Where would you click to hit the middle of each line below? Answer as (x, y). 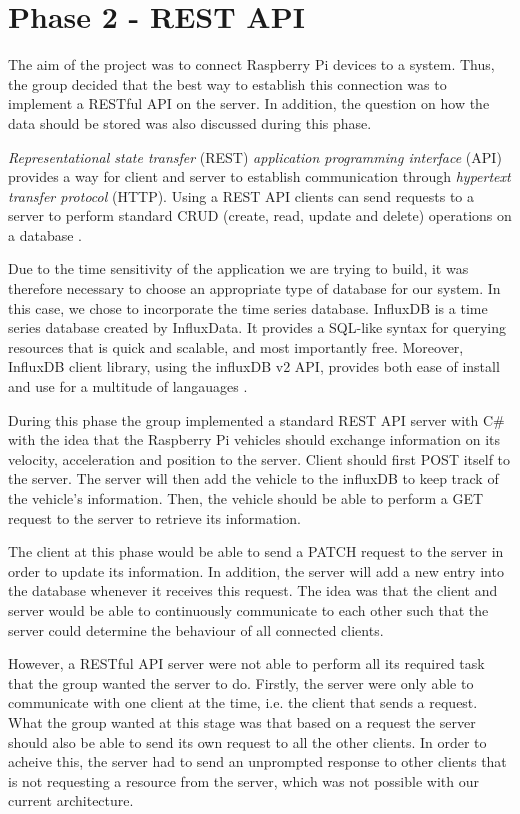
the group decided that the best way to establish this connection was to (227, 83)
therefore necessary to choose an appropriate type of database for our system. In (254, 288)
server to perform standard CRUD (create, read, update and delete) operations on (260, 215)
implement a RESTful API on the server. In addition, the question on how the (249, 103)
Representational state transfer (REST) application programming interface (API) (255, 156)
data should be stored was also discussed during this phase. (190, 122)
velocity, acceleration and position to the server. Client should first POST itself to (259, 458)
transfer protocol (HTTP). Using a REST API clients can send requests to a (241, 195)
